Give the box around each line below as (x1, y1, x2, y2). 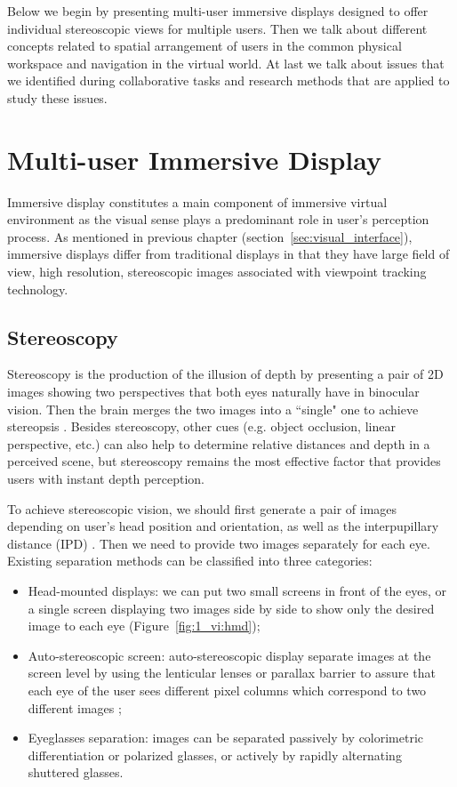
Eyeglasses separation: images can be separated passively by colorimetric (28, 728, 424, 747)
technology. (7, 279, 68, 298)
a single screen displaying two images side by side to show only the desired (28, 598, 435, 617)
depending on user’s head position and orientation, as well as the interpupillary (7, 517, 439, 535)
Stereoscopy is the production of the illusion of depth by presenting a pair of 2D (7, 365, 444, 383)
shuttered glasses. (28, 763, 124, 782)
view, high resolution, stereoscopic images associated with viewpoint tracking (7, 262, 427, 281)
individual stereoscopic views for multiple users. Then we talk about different (7, 19, 428, 37)
